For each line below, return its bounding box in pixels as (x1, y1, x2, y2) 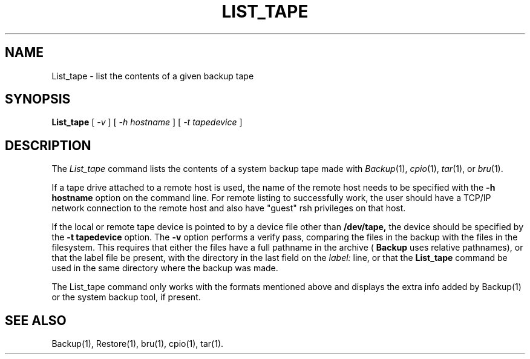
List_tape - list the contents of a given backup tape (51, 70, 254, 81)
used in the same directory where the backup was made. (51, 263, 278, 274)
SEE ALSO (5, 312, 67, 328)
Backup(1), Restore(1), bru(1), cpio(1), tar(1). (51, 338, 224, 349)
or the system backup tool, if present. (51, 292, 201, 303)
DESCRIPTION (5, 137, 91, 153)
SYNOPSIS (5, 91, 71, 107)
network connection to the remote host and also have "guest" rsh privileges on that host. (51, 203, 406, 214)
